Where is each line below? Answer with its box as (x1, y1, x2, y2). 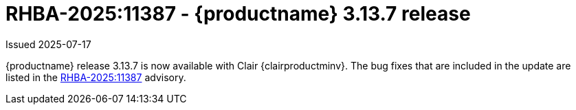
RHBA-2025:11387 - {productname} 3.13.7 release (5, 2, 471, 25)
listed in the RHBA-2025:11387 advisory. (5, 71, 186, 83)
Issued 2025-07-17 (5, 38, 91, 50)
